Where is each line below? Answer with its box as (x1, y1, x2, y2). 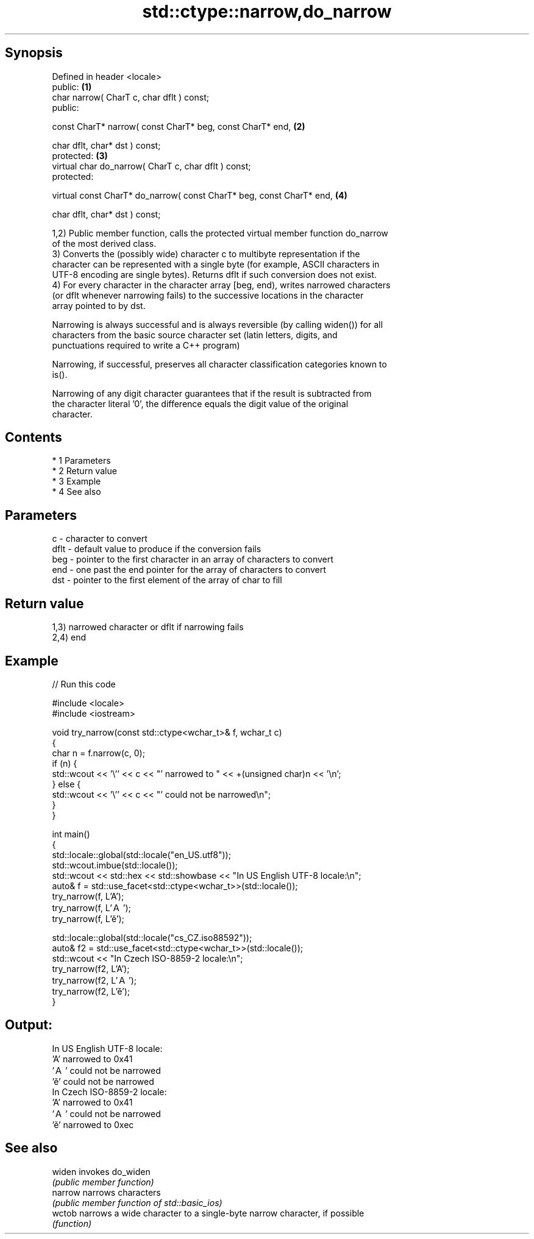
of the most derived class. (52, 238, 157, 249)
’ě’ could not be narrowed (52, 1076, 154, 1087)
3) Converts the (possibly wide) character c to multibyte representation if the (52, 248, 360, 259)
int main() (52, 828, 90, 839)
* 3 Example (52, 476, 101, 487)
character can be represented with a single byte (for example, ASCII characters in (52, 258, 380, 269)
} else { (52, 778, 81, 789)
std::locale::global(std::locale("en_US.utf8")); (52, 849, 231, 860)
